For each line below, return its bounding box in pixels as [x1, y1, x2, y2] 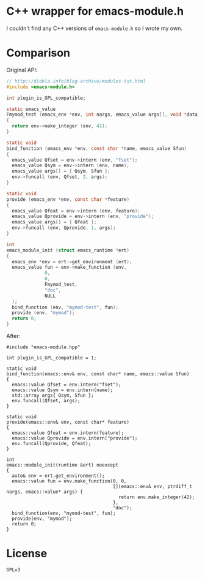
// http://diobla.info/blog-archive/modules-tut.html [6, 78, 146, 84]
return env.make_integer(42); [118, 494, 195, 500]
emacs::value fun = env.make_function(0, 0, [12, 478, 127, 484]
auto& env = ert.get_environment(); [12, 473, 105, 479]
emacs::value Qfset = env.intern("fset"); [12, 381, 121, 388]
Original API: [6, 66, 38, 73]
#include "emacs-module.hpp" [6, 344, 81, 350]
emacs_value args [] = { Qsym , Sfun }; [12, 168, 111, 175]
